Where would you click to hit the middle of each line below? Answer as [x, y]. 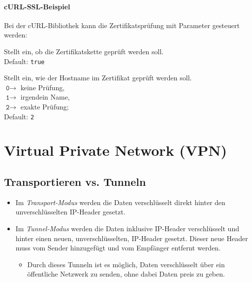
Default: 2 [19, 116]
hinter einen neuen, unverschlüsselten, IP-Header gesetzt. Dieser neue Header [132, 238]
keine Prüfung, [43, 87]
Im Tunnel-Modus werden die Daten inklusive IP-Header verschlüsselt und [127, 229]
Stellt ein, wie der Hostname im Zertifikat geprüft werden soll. [98, 78]
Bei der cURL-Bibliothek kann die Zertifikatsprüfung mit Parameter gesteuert [122, 25]
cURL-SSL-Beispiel [37, 6]
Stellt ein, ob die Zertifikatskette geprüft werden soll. [84, 51]
